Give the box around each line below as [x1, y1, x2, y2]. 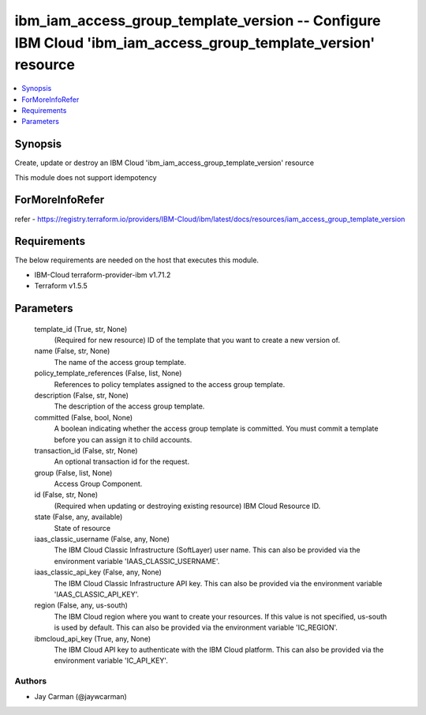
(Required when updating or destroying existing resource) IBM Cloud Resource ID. [54, 501, 321, 510]
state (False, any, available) [34, 512, 123, 521]
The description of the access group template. [54, 401, 205, 411]
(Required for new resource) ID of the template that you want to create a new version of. [54, 336, 341, 344]
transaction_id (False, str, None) [34, 446, 138, 455]
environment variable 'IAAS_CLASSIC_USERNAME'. [54, 556, 220, 566]
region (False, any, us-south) [34, 600, 128, 610]
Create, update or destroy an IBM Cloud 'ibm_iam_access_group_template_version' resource [14, 158, 315, 167]
